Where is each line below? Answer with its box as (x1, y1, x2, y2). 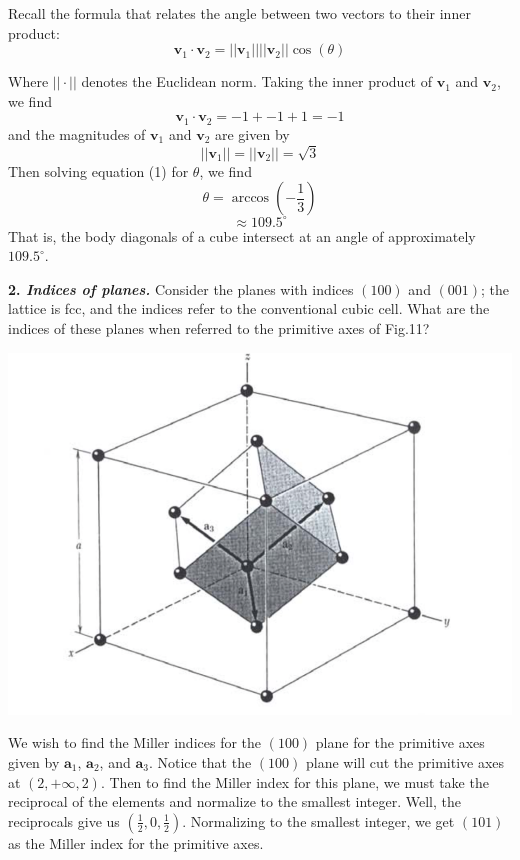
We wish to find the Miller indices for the (8, 732, 262, 753)
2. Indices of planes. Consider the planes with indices (8, 278, 354, 299)
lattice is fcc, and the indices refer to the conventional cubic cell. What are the (8, 298, 490, 319)
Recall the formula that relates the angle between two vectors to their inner (8, 3, 471, 23)
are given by (214, 123, 290, 144)
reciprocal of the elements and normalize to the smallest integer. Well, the (8, 791, 462, 812)
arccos (231, 191, 270, 206)
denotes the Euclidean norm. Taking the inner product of (81, 71, 432, 92)
